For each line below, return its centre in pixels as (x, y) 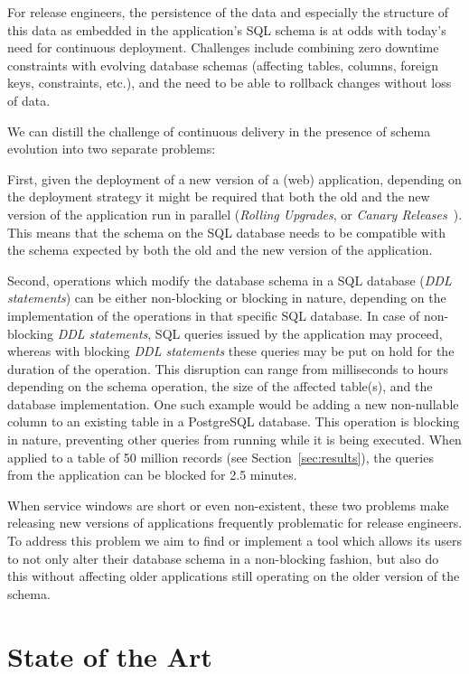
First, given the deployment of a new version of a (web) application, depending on (234, 178)
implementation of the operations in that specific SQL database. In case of (214, 315)
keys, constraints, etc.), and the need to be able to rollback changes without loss (230, 83)
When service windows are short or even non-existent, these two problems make (228, 505)
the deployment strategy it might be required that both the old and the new (219, 197)
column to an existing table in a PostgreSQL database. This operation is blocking (234, 421)
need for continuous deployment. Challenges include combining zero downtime (223, 47)
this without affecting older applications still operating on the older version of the (234, 576)
